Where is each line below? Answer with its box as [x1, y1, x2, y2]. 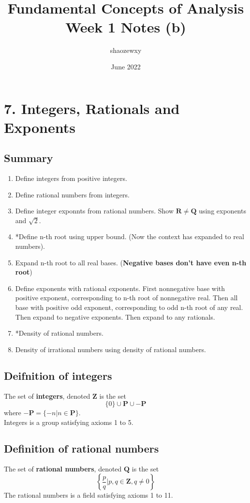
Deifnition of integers [4, 368, 112, 383]
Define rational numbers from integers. [15, 189, 130, 199]
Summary [4, 150, 53, 165]
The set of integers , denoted [4, 390, 90, 401]
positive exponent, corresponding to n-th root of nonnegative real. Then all [15, 292, 238, 303]
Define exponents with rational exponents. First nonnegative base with [15, 283, 225, 293]
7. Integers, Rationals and [4, 98, 180, 118]
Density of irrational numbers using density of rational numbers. [15, 344, 206, 354]
